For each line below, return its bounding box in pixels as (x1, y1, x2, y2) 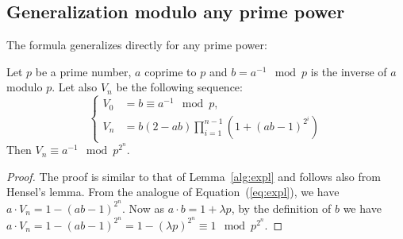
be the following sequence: (116, 79, 243, 95)
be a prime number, (35, 63, 132, 79)
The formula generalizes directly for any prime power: (6, 37, 267, 53)
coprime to (144, 63, 197, 79)
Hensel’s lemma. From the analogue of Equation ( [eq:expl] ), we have (6, 183, 340, 200)
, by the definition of (231, 199, 332, 216)
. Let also (52, 79, 98, 95)
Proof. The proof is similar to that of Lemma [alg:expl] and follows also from (6, 168, 381, 184)
